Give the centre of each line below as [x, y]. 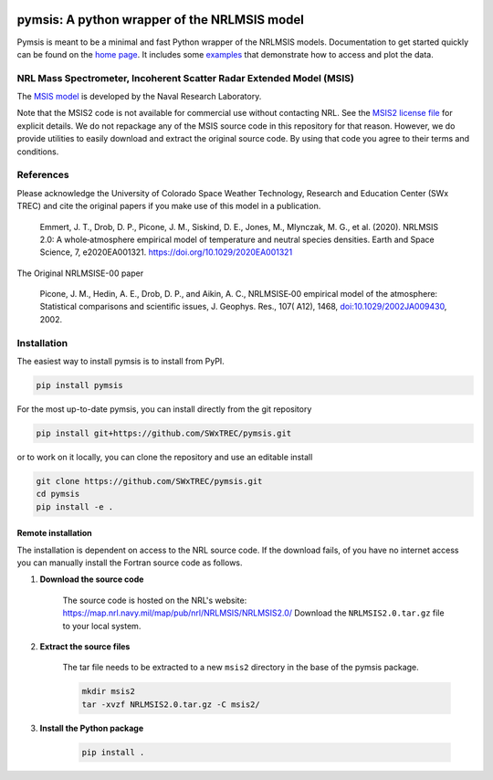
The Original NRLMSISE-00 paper [80, 273]
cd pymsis [58, 494]
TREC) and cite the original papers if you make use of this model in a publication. [169, 206]
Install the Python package [92, 728]
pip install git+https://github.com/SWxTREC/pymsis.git [164, 433]
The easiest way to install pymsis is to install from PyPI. [121, 362]
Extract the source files [85, 647]
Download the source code [92, 579]
